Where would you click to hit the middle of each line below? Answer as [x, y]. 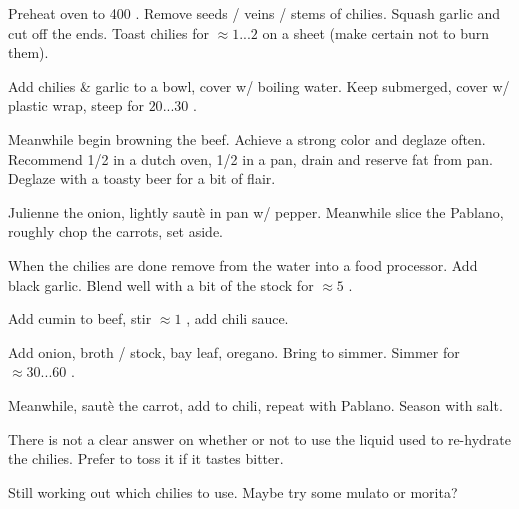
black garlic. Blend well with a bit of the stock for [161, 284]
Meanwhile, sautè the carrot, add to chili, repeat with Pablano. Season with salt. [255, 404]
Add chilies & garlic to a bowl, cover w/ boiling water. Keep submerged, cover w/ [259, 85]
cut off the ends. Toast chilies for [108, 32]
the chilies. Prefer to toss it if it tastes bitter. [146, 458]
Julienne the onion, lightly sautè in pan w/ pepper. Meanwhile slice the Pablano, [256, 211]
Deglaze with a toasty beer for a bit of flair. [142, 178]
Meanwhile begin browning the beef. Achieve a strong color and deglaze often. [247, 138]
